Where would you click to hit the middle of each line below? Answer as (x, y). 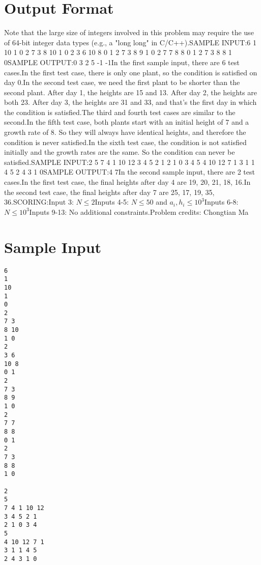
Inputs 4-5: (112, 202)
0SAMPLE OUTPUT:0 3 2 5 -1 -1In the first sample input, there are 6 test (122, 62)
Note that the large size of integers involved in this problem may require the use (129, 32)
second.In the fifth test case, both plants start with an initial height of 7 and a (127, 122)
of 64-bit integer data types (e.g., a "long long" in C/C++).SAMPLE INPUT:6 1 (130, 42)
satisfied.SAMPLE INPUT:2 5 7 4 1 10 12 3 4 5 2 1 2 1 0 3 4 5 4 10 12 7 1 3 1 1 (129, 162)
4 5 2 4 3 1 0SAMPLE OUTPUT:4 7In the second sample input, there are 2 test (129, 172)
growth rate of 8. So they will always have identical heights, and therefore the (125, 132)
